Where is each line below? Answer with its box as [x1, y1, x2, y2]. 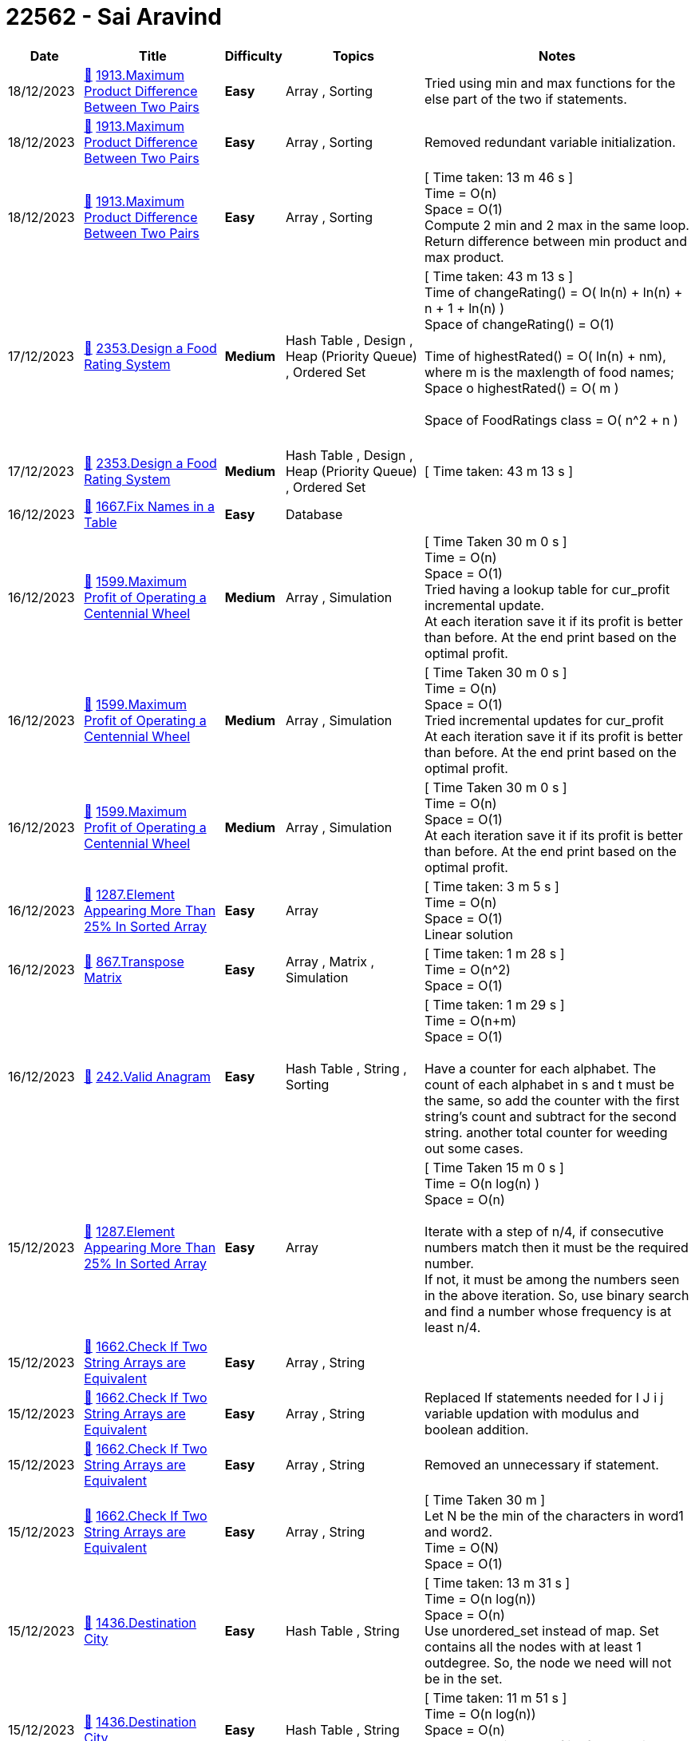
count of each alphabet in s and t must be [425, 1076, 675, 1093]
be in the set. [425, 1670, 503, 1687]
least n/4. [425, 1319, 481, 1335]
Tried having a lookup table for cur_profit [425, 581, 670, 597]
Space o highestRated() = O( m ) [425, 379, 619, 396]
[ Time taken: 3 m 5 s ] [425, 878, 559, 894]
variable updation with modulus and [425, 1405, 639, 1422]
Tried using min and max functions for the [425, 74, 676, 91]
